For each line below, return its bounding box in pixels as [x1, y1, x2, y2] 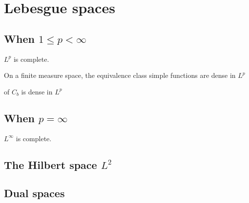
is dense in [21, 86, 53, 96]
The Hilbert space [4, 157, 97, 172]
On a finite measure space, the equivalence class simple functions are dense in [4, 70, 236, 80]
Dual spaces [4, 185, 65, 201]
